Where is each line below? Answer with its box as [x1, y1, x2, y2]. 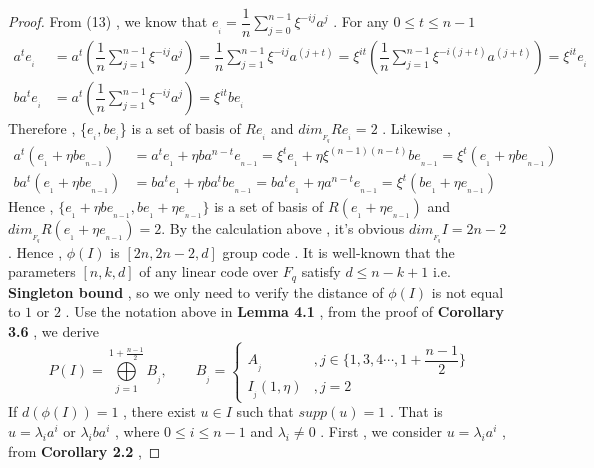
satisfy [301, 261, 341, 282]
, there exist [123, 401, 196, 422]
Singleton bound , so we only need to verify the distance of [8, 281, 384, 302]
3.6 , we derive [8, 321, 99, 342]
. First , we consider [320, 420, 443, 441]
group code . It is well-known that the [222, 241, 455, 262]
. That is [389, 401, 443, 422]
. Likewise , [382, 118, 451, 139]
